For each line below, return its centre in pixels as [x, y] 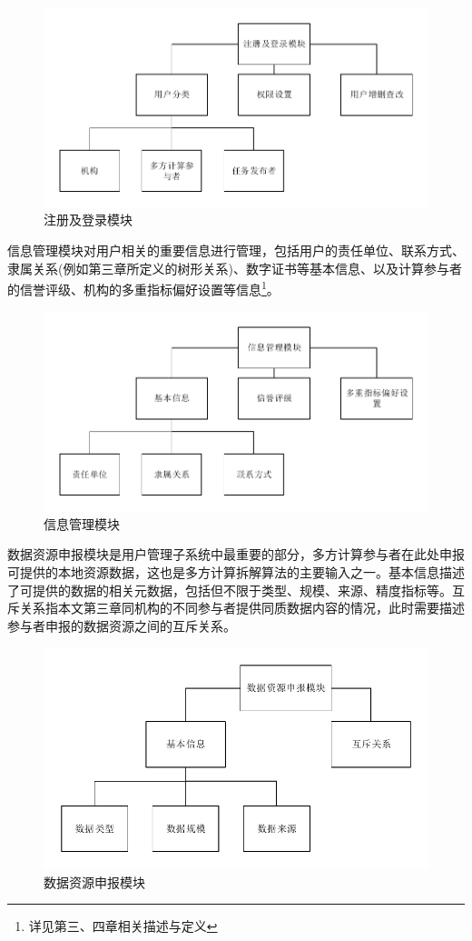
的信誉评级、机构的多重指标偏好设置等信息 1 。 [143, 288]
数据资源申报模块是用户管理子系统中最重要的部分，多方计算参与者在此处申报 [236, 554]
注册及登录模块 [88, 220]
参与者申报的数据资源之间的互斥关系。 [122, 625]
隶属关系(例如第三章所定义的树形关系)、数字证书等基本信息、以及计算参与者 [235, 268]
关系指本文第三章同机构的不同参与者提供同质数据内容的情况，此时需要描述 [242, 608]
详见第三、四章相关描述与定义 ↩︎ [123, 926]
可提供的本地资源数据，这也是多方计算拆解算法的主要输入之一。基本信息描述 [236, 571]
